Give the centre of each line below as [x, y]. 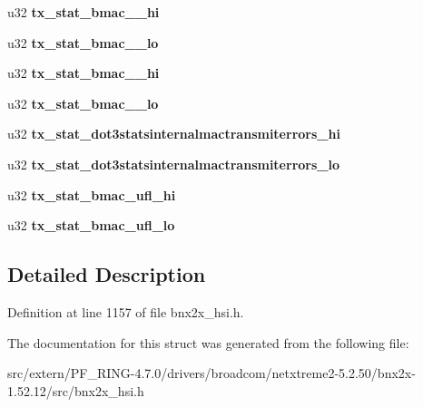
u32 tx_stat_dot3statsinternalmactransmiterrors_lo [173, 164]
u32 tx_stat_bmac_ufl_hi [92, 194]
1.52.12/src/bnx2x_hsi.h [76, 390]
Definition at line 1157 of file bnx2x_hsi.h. [126, 311]
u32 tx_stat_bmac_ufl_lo [91, 225]
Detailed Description [107, 274]
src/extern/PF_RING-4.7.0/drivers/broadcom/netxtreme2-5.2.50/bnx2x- [211, 373]
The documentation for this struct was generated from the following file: [208, 342]
